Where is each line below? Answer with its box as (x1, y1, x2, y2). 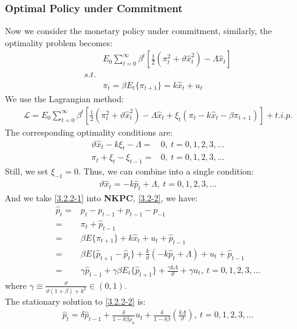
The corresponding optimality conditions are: (5, 125, 173, 138)
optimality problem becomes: (5, 36, 113, 49)
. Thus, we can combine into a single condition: (78, 165, 254, 178)
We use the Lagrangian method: (5, 92, 124, 105)
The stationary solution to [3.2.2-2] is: (5, 294, 146, 307)
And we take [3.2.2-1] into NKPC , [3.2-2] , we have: (5, 192, 198, 204)
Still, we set (5, 165, 49, 178)
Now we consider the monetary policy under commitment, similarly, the (5, 24, 272, 37)
